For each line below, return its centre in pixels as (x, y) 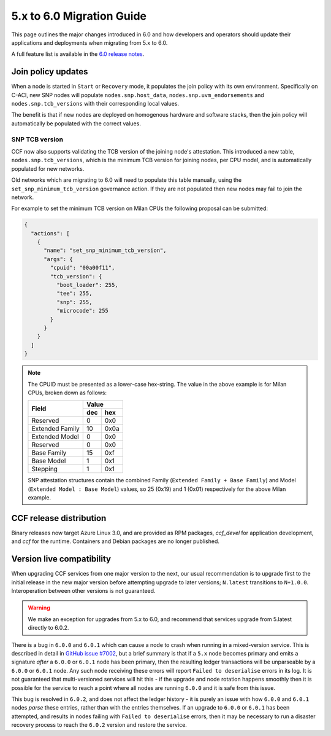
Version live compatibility (61, 559)
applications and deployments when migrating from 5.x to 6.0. (89, 42)
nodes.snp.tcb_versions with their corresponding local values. (95, 104)
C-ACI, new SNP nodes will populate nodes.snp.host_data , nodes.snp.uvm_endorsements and (138, 95)
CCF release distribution (59, 518)
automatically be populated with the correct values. (76, 123)
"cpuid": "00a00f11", (82, 268)
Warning (39, 608)
